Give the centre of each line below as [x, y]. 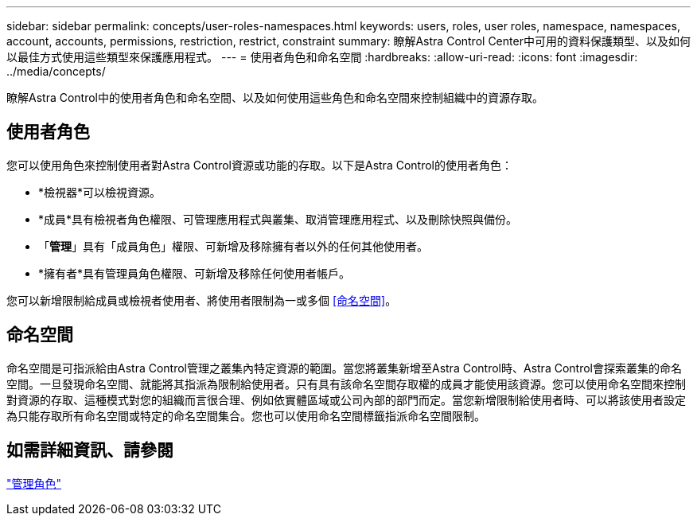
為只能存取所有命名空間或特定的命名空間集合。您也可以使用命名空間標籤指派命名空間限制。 [246, 415]
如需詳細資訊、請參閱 [90, 450]
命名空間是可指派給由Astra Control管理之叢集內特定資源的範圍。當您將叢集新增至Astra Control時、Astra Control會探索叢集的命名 [344, 368]
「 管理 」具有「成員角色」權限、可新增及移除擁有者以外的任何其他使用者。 [233, 246]
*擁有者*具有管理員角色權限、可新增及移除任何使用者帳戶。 [195, 273]
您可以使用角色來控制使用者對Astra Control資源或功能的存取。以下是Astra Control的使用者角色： [259, 165]
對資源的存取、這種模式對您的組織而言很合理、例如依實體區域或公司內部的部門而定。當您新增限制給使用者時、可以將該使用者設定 [346, 399]
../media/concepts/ [56, 71]
